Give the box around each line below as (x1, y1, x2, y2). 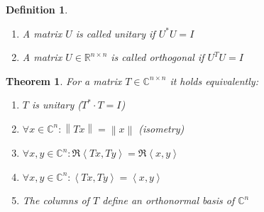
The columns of (22, 193, 89, 208)
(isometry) (138, 121, 185, 135)
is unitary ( (31, 97, 82, 112)
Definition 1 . (6, 2, 68, 16)
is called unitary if (75, 26, 155, 40)
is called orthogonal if (111, 50, 204, 65)
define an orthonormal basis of (102, 193, 235, 208)
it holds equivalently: (170, 73, 258, 88)
